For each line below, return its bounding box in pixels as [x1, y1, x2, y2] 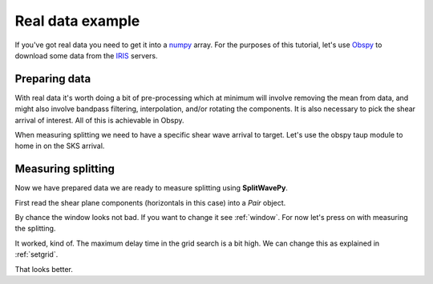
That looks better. [14, 264, 74, 274]
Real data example [14, 12, 140, 30]
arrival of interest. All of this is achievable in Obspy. [14, 115, 184, 125]
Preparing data [14, 72, 91, 86]
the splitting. [14, 224, 56, 234]
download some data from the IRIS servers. [14, 50, 158, 60]
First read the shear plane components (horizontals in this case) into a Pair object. [14, 198, 286, 207]
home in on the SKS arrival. [14, 141, 105, 151]
